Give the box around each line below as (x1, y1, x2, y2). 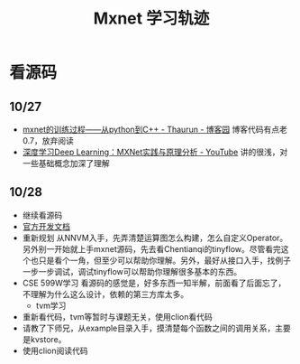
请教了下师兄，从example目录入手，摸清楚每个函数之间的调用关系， (22, 322, 276, 333)
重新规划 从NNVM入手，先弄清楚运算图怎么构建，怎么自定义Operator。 (22, 232, 288, 243)
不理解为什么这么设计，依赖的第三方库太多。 (22, 288, 189, 299)
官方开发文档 (22, 220, 70, 231)
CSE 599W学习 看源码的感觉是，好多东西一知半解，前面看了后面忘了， (22, 277, 286, 288)
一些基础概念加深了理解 (22, 158, 110, 168)
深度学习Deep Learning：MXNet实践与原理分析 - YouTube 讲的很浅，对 (22, 146, 288, 157)
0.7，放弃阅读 (22, 135, 75, 145)
